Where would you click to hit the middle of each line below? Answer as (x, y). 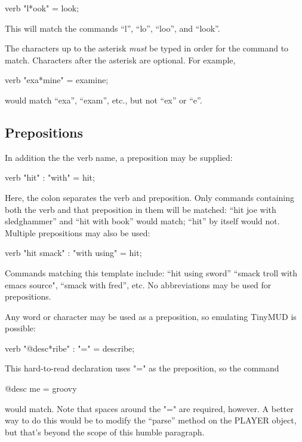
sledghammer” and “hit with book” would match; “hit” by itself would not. (142, 221)
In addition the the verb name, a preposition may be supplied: (119, 157)
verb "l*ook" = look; (42, 8)
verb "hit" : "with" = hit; (50, 177)
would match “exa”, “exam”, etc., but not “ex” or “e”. (104, 100)
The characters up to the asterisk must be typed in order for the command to (147, 48)
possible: (20, 328)
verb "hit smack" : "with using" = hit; (73, 253)
